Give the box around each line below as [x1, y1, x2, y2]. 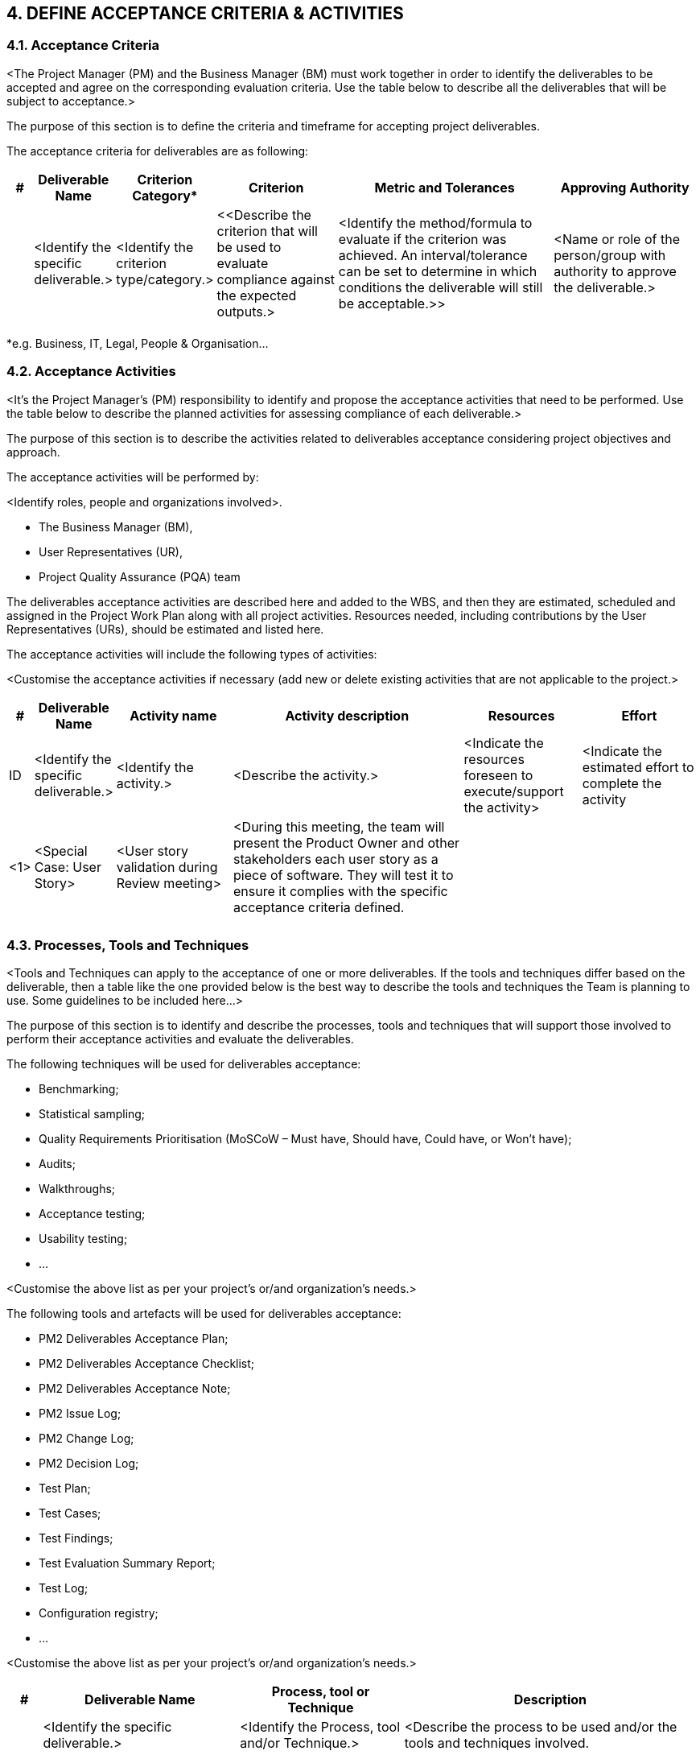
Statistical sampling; [39, 1107, 146, 1121]
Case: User [34, 858, 101, 875]
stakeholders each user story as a [233, 850, 439, 867]
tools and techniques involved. [404, 1735, 590, 1752]
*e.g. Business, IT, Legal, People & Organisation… [6, 336, 269, 350]
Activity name [130, 707, 217, 724]
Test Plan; [39, 1481, 91, 1496]
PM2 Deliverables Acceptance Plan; [39, 1332, 229, 1346]
